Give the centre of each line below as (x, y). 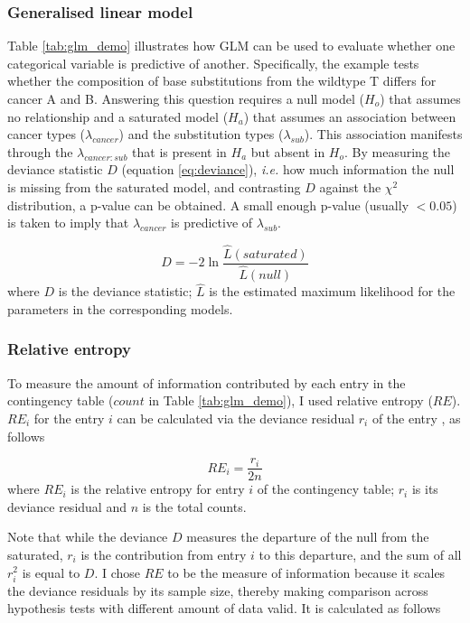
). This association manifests (383, 134)
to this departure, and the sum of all (360, 554)
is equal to (51, 572)
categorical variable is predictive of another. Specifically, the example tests (213, 63)
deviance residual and (67, 506)
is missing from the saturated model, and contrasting (154, 186)
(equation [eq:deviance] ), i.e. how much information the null (288, 169)
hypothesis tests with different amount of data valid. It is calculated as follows (224, 608)
